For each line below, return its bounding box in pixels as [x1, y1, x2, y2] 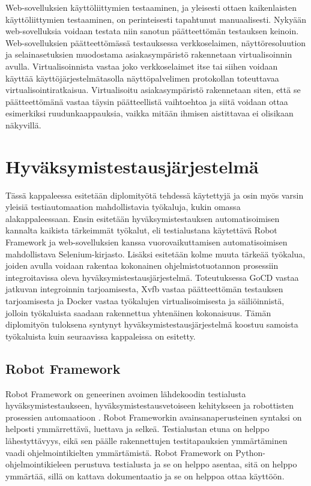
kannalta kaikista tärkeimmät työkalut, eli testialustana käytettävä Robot [5, 224, 277, 236]
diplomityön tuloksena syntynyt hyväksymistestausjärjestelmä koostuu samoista [5, 318, 298, 331]
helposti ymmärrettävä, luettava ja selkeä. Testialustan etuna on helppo [5, 422, 270, 435]
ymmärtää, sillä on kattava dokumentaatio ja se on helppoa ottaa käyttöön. [5, 469, 285, 482]
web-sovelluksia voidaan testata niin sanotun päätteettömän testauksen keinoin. [5, 25, 299, 37]
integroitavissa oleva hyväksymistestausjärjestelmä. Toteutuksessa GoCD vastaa [5, 271, 299, 283]
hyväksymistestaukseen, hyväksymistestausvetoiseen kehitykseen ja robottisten [5, 399, 294, 412]
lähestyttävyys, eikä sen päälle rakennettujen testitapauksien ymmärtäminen [5, 434, 288, 446]
